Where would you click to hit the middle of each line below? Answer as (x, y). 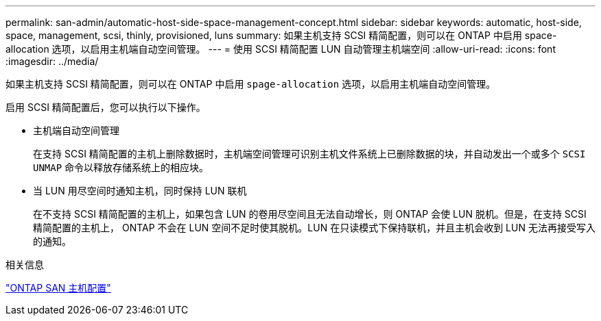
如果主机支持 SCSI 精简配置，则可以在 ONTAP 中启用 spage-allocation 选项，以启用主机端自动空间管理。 (251, 84)
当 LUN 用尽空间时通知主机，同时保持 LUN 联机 (140, 191)
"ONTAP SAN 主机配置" (58, 288)
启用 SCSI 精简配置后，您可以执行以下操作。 (106, 107)
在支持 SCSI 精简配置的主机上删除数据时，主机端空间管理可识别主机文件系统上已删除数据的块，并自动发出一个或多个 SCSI (309, 154)
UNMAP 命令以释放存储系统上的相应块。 (121, 167)
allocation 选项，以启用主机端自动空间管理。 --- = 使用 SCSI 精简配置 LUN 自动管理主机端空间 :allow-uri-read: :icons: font (281, 49)
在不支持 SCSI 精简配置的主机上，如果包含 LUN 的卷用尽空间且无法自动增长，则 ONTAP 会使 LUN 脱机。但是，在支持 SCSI (310, 214)
